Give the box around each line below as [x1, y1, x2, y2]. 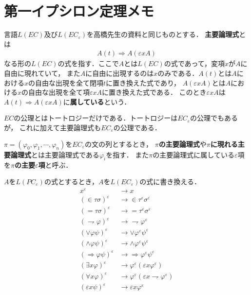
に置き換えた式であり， [106, 77, 180, 87]
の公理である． [113, 122, 161, 132]
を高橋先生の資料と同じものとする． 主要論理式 [87, 29, 239, 39]
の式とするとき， [44, 176, 99, 186]
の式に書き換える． [139, 176, 201, 186]
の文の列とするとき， [84, 139, 153, 149]
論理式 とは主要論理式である [10, 149, 99, 159]
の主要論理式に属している [153, 149, 234, 159]
